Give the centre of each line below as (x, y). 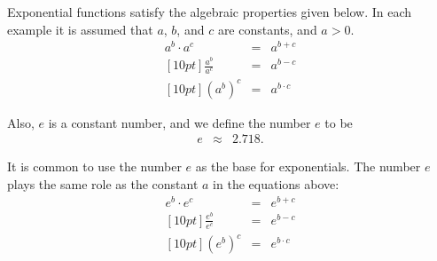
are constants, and (267, 29)
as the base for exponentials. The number (308, 166)
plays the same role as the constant (103, 183)
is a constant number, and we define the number (179, 122)
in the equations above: (276, 183)
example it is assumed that (80, 29)
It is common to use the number (94, 166)
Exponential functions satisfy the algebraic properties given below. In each (210, 12)
